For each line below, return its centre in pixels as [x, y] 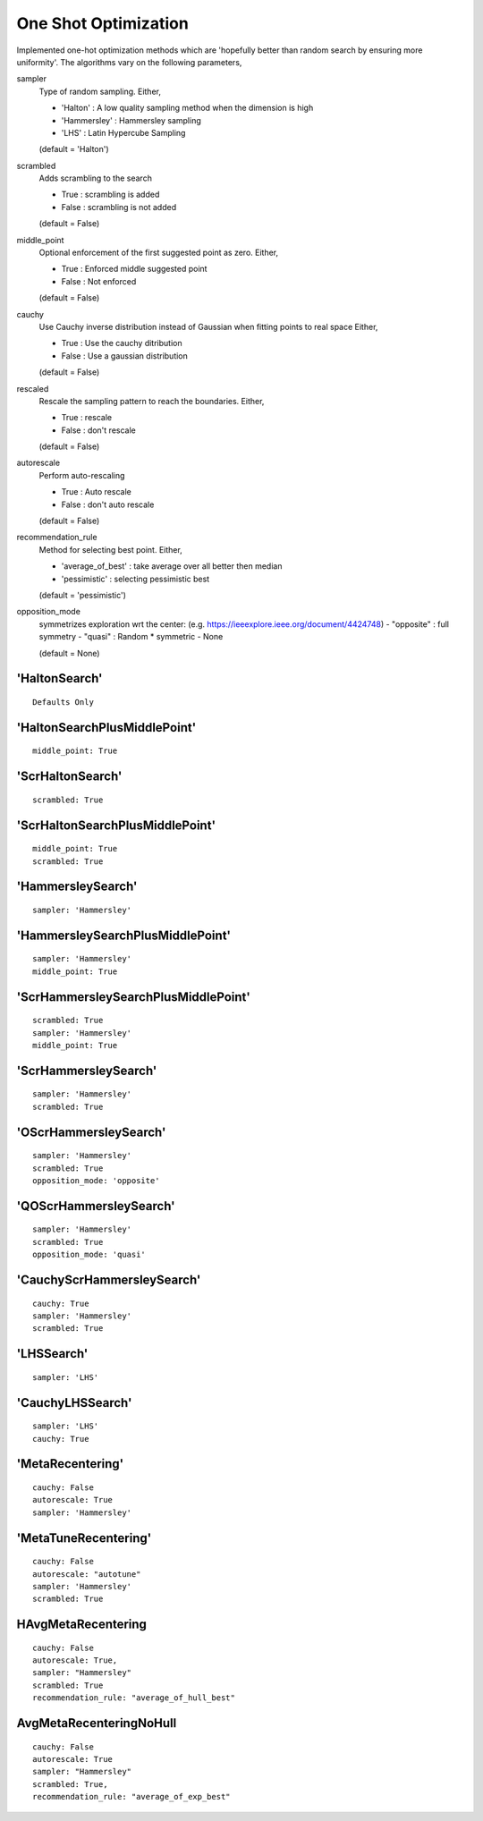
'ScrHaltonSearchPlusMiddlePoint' [116, 825]
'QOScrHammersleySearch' [96, 1206]
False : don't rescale [98, 430]
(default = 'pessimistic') [83, 595]
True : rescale [87, 418]
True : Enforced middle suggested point [134, 269]
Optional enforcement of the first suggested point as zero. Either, [159, 253]
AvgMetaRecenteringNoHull [97, 1723]
